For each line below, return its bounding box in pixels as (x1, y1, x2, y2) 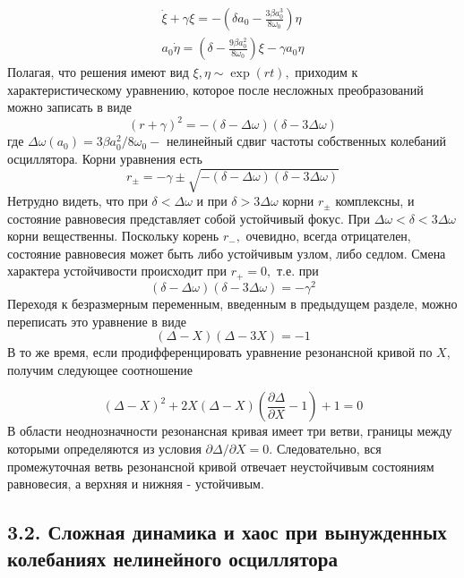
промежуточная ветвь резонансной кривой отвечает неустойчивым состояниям (7, 456, 434, 475)
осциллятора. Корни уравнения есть (7, 149, 202, 167)
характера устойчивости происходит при (7, 261, 228, 280)
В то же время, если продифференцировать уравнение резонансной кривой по (7, 343, 433, 361)
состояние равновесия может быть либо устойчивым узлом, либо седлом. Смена (7, 243, 446, 262)
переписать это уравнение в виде (7, 311, 187, 330)
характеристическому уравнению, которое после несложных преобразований (7, 80, 424, 98)
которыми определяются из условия (7, 438, 202, 457)
